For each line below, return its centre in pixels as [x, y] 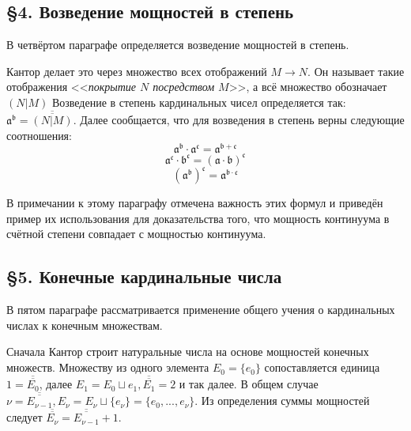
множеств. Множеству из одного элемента [108, 367]
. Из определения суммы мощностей [282, 401]
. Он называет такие [356, 71]
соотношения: [39, 135]
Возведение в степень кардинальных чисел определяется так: [199, 102]
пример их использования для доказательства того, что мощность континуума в [198, 218]
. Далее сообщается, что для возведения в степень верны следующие [239, 120]
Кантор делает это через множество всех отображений [137, 71]
